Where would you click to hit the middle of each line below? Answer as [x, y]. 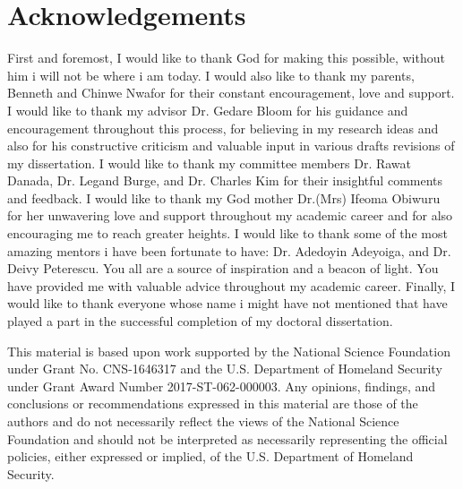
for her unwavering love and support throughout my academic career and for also [230, 215]
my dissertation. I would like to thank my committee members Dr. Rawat [210, 163]
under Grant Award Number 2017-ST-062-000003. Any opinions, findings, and [222, 386]
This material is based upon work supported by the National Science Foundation [229, 351]
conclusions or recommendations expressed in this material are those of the [213, 403]
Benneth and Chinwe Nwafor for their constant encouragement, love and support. [231, 93]
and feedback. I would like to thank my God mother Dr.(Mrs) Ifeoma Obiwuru [224, 197]
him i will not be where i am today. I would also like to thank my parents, [211, 75]
